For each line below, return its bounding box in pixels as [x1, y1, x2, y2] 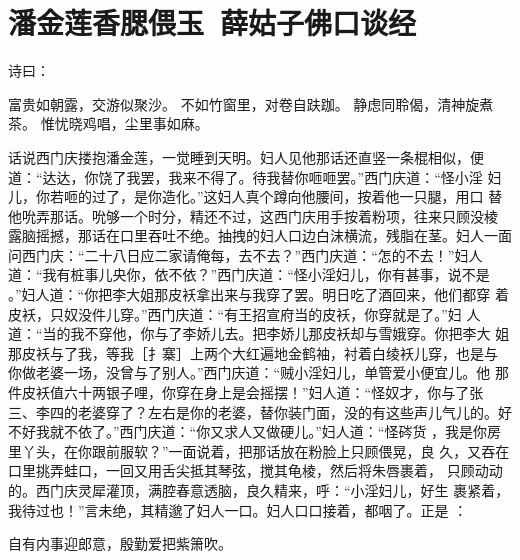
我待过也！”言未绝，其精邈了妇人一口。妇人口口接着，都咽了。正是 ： [8, 499, 468, 520]
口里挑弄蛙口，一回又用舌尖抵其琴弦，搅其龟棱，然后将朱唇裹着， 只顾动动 [8, 460, 503, 481]
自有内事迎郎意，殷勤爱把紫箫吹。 [8, 533, 232, 554]
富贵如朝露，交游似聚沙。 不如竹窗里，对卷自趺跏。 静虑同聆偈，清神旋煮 [8, 93, 494, 114]
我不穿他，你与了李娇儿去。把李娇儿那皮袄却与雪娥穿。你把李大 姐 [70, 323, 510, 344]
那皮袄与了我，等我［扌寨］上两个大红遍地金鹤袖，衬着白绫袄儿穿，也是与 [8, 342, 498, 363]
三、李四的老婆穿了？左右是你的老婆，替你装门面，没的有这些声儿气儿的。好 [8, 401, 512, 422]
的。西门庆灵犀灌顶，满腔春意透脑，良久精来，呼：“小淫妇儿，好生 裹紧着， [8, 480, 510, 500]
